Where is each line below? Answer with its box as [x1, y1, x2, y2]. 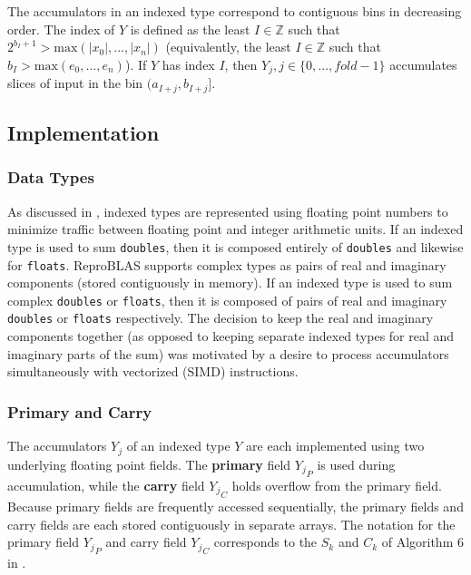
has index [162, 54, 215, 73]
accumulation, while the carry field [7, 475, 205, 494]
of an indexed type [126, 436, 231, 455]
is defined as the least [130, 19, 250, 38]
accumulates [389, 54, 457, 73]
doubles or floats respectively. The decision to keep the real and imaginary [7, 308, 434, 327]
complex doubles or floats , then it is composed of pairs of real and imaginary [7, 290, 447, 309]
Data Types [7, 166, 94, 189]
